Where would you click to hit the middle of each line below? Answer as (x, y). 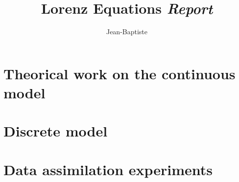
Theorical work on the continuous (119, 73)
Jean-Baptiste (127, 32)
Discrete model (56, 131)
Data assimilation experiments (108, 169)
